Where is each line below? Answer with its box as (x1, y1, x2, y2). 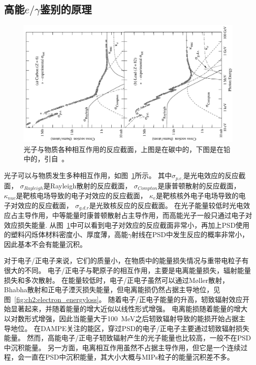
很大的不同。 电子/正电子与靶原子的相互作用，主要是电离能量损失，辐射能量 (4, 265, 251, 275)
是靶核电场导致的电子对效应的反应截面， (16, 190, 147, 200)
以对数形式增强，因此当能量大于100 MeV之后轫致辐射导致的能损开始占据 (4, 313, 239, 323)
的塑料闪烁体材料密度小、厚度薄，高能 (4, 229, 128, 240)
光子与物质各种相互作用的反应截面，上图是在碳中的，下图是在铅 (24, 144, 230, 154)
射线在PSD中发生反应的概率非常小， (131, 229, 249, 240)
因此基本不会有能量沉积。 (4, 239, 87, 249)
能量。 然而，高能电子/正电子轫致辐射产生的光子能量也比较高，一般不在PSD (4, 333, 251, 343)
